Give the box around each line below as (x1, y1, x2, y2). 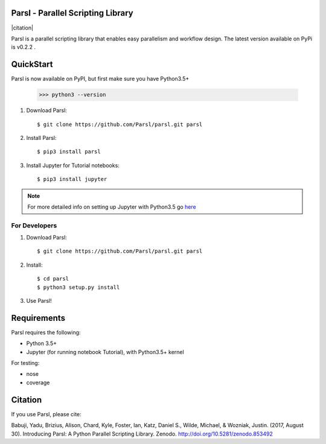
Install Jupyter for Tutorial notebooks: (26, 162, 120, 169)
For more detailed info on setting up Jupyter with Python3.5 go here (27, 203, 196, 211)
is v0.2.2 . (11, 43, 36, 51)
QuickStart (11, 59, 54, 69)
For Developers (11, 221, 57, 229)
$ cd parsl (37, 275, 69, 282)
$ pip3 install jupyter (37, 176, 107, 183)
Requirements (11, 312, 66, 323)
